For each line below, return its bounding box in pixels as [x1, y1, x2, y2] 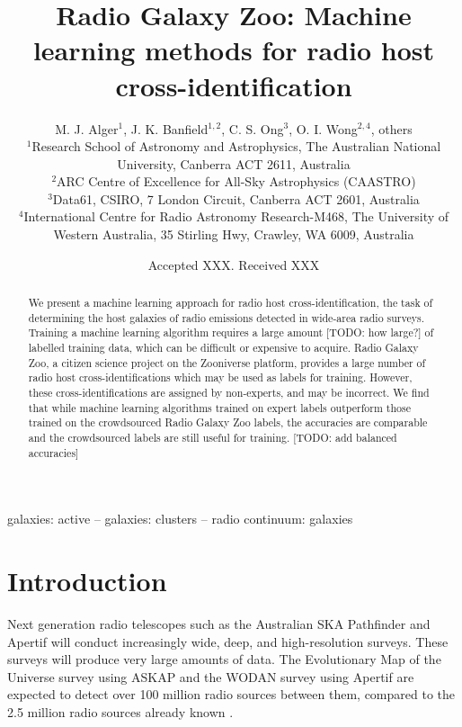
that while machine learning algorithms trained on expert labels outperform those [28, 399, 411, 415]
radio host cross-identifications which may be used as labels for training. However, [28, 370, 413, 385]
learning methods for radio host [32, 31, 435, 68]
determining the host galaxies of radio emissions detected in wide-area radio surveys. [28, 310, 425, 325]
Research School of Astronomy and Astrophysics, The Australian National [31, 137, 441, 156]
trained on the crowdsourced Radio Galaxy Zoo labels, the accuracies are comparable [28, 415, 428, 430]
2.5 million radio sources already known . [7, 702, 234, 721]
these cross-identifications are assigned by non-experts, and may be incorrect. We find [28, 384, 430, 399]
